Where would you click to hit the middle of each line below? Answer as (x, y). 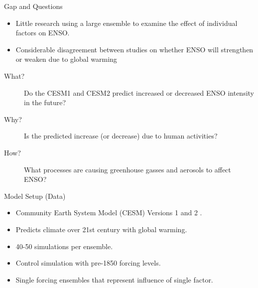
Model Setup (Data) (35, 196)
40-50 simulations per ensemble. (64, 246)
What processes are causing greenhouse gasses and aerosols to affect (128, 169)
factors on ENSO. (43, 33)
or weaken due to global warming (66, 59)
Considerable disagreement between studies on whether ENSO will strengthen (134, 49)
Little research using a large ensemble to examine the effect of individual (127, 23)
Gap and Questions (33, 6)
